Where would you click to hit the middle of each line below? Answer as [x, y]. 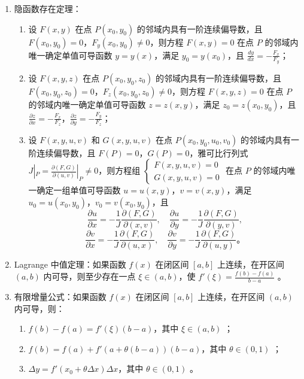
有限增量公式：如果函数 [60, 296]
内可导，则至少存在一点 [89, 276]
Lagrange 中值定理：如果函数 [70, 264]
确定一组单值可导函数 [79, 190]
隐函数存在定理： [48, 8]
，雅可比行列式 [219, 152]
